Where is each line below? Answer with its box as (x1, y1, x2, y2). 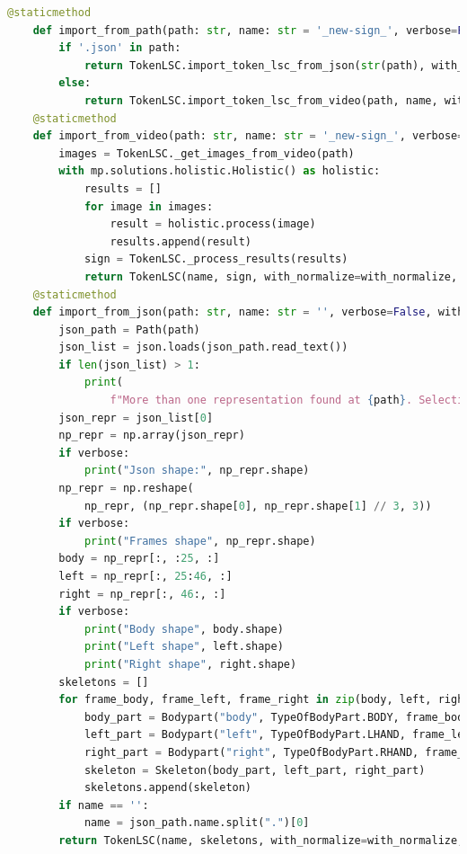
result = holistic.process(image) (110, 218, 316, 231)
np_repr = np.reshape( (58, 482, 194, 495)
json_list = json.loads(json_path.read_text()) (58, 341, 348, 354)
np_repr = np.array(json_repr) (58, 429, 245, 442)
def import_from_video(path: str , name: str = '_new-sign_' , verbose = (32, 129, 464, 143)
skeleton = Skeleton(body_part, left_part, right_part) (84, 763, 426, 777)
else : (58, 76, 92, 90)
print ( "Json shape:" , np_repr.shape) (84, 464, 310, 477)
